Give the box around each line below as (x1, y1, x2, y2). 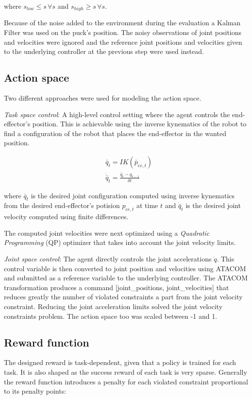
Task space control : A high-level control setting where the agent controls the (4, 109, 230, 119)
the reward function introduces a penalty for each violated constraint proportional (4, 376, 248, 386)
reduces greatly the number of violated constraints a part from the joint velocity (4, 292, 243, 302)
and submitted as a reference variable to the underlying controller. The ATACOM (4, 273, 248, 283)
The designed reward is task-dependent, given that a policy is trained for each (4, 357, 236, 367)
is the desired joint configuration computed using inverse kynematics (31, 190, 235, 200)
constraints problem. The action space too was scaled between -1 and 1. (4, 311, 218, 321)
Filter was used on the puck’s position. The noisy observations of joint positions (4, 27, 242, 37)
